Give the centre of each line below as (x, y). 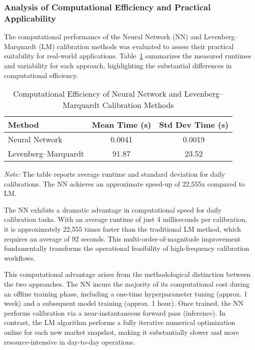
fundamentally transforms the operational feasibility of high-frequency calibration (127, 248)
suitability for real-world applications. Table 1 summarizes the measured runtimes (128, 56)
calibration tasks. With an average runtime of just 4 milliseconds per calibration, (126, 219)
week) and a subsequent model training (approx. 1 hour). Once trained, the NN (124, 303)
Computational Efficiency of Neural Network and (97, 94)
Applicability (30, 18)
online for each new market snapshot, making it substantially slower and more (122, 332)
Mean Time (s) (122, 125)
